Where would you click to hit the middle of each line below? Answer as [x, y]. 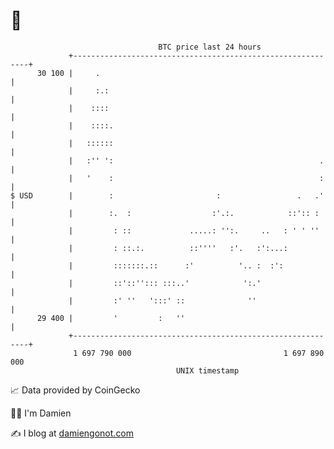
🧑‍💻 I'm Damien [41, 413]
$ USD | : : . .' [167, 195]
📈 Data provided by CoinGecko [75, 390]
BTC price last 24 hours [210, 47]
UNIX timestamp [207, 370]
